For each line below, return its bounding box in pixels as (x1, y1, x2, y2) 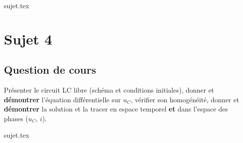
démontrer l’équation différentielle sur (4, 94, 121, 104)
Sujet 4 (4, 29, 52, 48)
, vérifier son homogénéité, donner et (130, 94, 239, 104)
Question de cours (4, 62, 97, 77)
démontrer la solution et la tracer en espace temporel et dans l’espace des (4, 104, 228, 114)
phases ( (4, 113, 28, 123)
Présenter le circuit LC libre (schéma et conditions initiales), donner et (4, 85, 214, 95)
